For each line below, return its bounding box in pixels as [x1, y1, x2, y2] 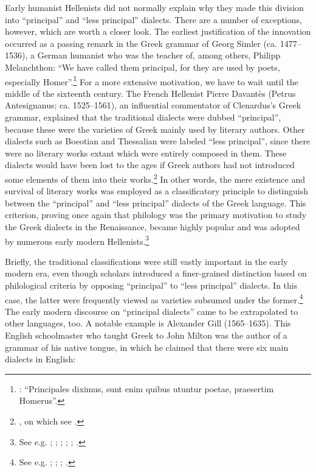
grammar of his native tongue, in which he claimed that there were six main [5, 340, 289, 353]
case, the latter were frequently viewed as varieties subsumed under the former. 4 [5, 291, 303, 306]
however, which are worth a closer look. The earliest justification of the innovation [5, 25, 311, 38]
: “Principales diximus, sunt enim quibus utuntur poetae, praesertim [19, 382, 274, 395]
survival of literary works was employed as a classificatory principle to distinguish [5, 185, 309, 197]
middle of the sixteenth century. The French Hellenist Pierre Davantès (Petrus [5, 86, 296, 99]
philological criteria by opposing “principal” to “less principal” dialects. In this [5, 279, 298, 292]
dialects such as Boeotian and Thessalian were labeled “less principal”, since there [5, 135, 311, 147]
